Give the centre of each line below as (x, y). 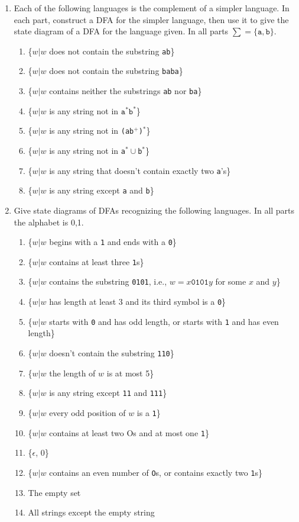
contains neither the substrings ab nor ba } (126, 91)
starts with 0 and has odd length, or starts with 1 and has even (164, 321)
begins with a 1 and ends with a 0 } (113, 242)
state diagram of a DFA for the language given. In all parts (121, 31)
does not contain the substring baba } (116, 71)
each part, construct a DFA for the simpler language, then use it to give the (151, 19)
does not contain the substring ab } (112, 51)
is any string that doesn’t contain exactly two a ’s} (140, 170)
